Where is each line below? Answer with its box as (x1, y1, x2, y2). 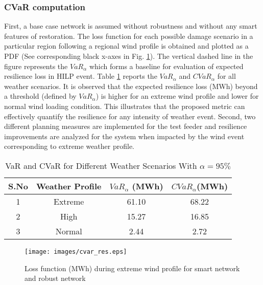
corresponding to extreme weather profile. (4, 141, 134, 151)
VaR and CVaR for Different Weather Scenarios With (5, 159, 197, 171)
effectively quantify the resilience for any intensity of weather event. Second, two (4, 111, 256, 121)
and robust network (25, 273, 86, 283)
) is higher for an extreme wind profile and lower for (95, 91, 259, 101)
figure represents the (4, 60, 68, 71)
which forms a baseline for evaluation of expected (89, 60, 244, 71)
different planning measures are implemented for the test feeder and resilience (4, 121, 247, 131)
